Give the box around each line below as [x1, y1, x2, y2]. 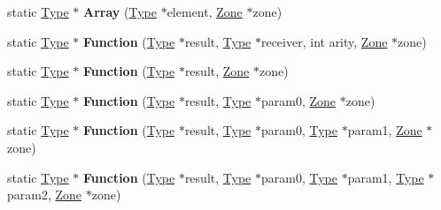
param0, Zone [260, 91, 337, 109]
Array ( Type [83, 3, 157, 20]
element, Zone [166, 3, 243, 20]
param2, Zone [7, 185, 82, 204]
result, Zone [184, 62, 250, 80]
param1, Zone [347, 121, 422, 139]
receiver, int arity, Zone [260, 32, 388, 50]
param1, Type [347, 168, 424, 186]
